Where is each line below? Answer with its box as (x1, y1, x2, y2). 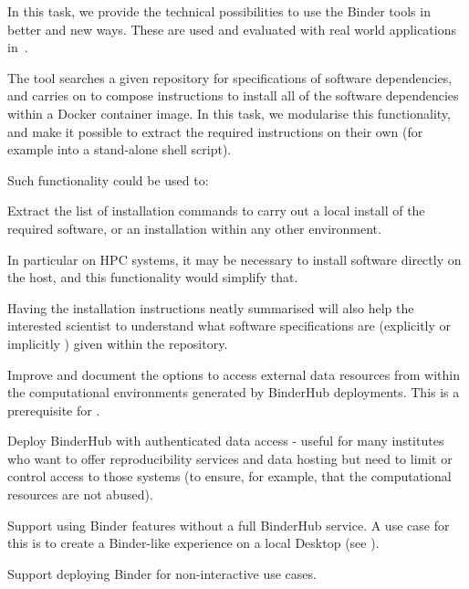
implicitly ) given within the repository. (7, 333, 228, 352)
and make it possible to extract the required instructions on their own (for (7, 121, 423, 141)
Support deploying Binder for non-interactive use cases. (7, 563, 317, 583)
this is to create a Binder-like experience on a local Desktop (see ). (7, 533, 380, 552)
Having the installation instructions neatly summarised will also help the (7, 298, 414, 317)
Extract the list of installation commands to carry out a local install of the (7, 201, 425, 220)
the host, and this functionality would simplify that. (7, 268, 298, 287)
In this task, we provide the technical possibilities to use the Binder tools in (7, 2, 431, 20)
